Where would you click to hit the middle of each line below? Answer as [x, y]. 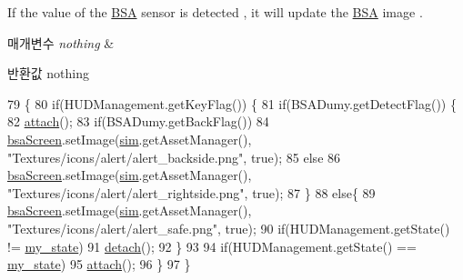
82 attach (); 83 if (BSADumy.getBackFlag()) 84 [138, 121]
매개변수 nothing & [61, 42]
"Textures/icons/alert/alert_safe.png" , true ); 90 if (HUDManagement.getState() [229, 228]
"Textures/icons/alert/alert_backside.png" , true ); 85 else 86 [174, 157]
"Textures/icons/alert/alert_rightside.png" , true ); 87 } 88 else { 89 [191, 192]
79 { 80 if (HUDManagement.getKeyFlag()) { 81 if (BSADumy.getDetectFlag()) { [232, 103]
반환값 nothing [48, 73]
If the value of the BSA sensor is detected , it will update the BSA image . [215, 12]
